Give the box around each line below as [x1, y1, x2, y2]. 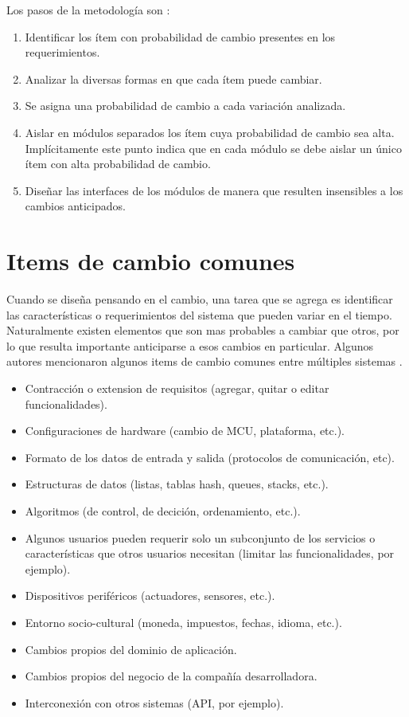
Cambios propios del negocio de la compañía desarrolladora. [25, 668, 317, 684]
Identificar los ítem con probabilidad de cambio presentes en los [25, 28, 336, 45]
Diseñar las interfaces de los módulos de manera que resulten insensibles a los [25, 182, 403, 198]
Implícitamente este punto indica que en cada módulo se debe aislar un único [25, 139, 402, 156]
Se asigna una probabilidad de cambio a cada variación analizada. [25, 97, 346, 114]
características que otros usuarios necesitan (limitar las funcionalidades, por [25, 545, 395, 562]
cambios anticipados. [25, 198, 126, 214]
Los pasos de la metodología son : [6, 2, 170, 18]
